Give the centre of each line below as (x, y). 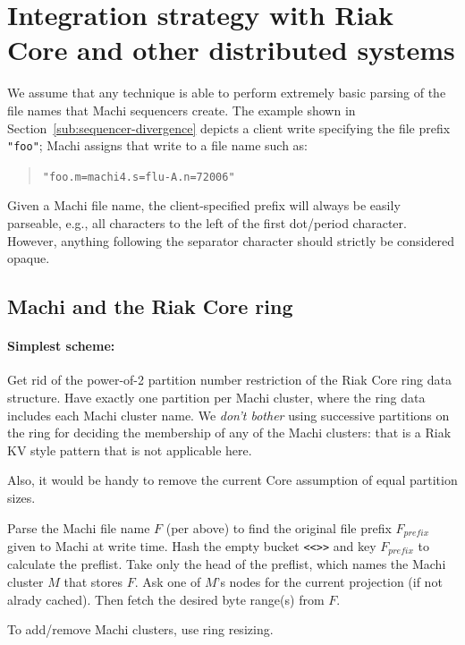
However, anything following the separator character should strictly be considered (231, 240)
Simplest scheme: (61, 346)
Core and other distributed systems (231, 50)
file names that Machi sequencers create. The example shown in (182, 110)
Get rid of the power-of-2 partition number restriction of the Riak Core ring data (229, 380)
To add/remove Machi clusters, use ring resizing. (140, 629)
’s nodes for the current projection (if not (330, 582)
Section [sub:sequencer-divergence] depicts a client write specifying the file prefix (229, 127)
